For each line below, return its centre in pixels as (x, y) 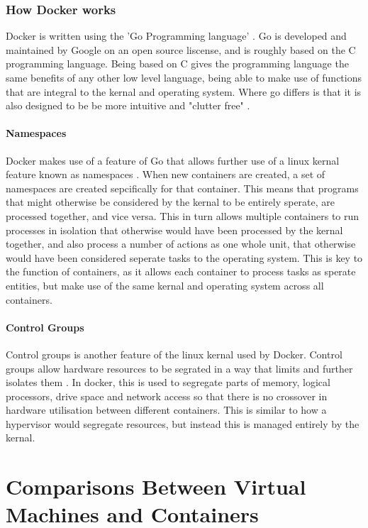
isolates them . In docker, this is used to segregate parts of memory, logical (168, 382)
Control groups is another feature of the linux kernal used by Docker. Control (174, 354)
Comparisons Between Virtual (156, 486)
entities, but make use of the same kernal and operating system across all (165, 285)
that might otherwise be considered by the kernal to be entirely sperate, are (171, 202)
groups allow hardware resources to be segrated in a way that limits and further (179, 368)
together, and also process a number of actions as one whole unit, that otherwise (181, 244)
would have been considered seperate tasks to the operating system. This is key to (184, 257)
